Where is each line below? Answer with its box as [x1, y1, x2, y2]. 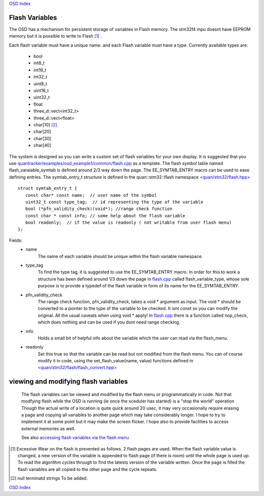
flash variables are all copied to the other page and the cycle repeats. [18, 466, 157, 472]
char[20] [33, 129, 51, 135]
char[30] [33, 135, 51, 142]
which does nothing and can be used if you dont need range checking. [38, 319, 180, 325]
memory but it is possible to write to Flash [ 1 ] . [9, 33, 102, 39]
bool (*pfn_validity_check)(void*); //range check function [25, 206, 173, 212]
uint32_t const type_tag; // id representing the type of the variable [25, 199, 203, 205]
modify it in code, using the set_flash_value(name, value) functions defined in [38, 358, 194, 364]
